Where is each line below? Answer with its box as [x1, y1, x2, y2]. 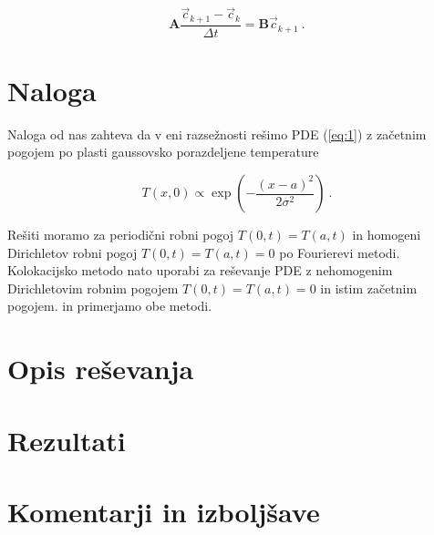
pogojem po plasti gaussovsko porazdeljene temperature [7, 142, 319, 161]
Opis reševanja [7, 350, 194, 387]
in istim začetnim [320, 278, 418, 297]
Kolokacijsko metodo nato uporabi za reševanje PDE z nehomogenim [7, 261, 393, 280]
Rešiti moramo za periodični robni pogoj [7, 225, 234, 244]
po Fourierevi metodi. [279, 242, 400, 262]
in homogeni [352, 225, 421, 244]
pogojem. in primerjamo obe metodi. [7, 296, 212, 315]
